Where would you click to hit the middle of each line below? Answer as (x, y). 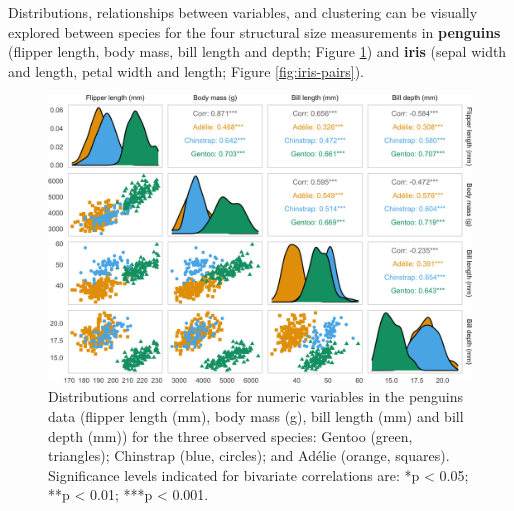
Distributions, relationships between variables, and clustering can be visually (243, 12)
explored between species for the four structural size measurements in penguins (254, 31)
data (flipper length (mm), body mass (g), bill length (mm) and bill (256, 415)
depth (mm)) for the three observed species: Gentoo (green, (230, 435)
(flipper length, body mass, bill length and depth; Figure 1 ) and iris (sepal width (257, 51)
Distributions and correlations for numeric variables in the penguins (256, 396)
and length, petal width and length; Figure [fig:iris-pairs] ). (186, 70)
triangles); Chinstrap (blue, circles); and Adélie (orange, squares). (249, 455)
